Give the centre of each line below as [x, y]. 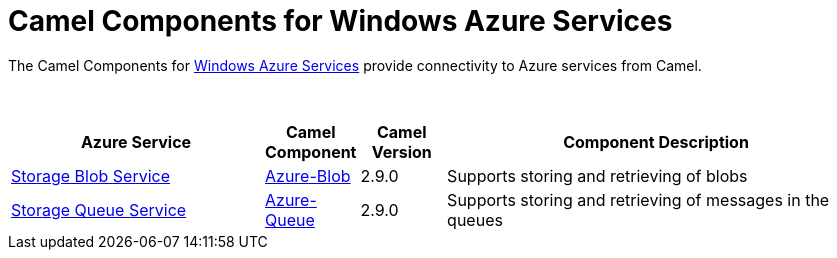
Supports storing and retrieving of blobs [597, 175]
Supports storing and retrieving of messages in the [638, 199]
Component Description [656, 141]
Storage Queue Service [99, 209]
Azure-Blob [308, 175]
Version [401, 151]
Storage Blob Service [91, 175]
